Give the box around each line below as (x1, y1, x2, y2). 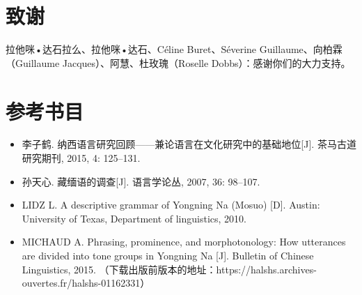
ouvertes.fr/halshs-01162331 (22, 275, 141, 290)
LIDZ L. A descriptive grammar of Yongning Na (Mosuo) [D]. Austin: (22, 197, 320, 212)
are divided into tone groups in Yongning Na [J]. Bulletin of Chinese (22, 248, 314, 262)
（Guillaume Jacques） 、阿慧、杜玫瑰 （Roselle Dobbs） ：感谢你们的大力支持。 (6, 55, 351, 70)
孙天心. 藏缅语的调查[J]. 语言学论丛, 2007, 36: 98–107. (22, 174, 260, 188)
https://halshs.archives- (216, 262, 317, 276)
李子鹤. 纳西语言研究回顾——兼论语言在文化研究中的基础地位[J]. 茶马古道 (22, 137, 356, 151)
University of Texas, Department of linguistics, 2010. (22, 211, 246, 225)
